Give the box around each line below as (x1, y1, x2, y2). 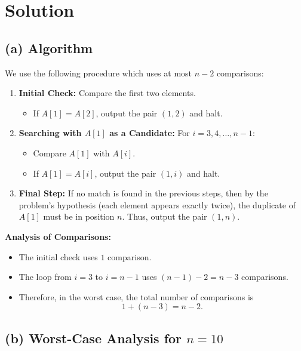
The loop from (19, 270, 72, 283)
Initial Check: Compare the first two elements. (19, 87, 196, 99)
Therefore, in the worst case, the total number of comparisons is (19, 290, 254, 303)
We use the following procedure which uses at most (5, 66, 192, 79)
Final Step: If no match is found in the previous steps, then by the (19, 187, 268, 199)
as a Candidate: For (109, 127, 190, 139)
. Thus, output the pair (122, 210, 207, 223)
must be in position (43, 210, 115, 223)
